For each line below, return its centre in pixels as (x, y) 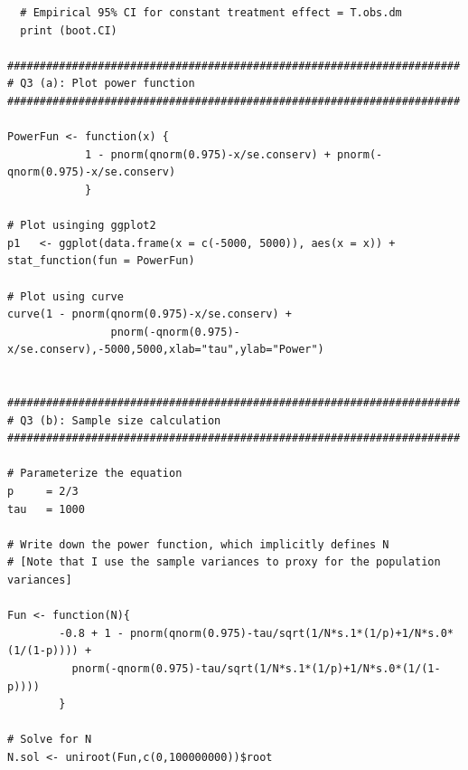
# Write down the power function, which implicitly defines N (198, 544)
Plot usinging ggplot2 (88, 226)
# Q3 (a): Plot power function (101, 84)
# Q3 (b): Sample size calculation (114, 420)
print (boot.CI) (69, 30)
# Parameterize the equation (95, 474)
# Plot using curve (66, 296)
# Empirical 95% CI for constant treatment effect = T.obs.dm (211, 13)
